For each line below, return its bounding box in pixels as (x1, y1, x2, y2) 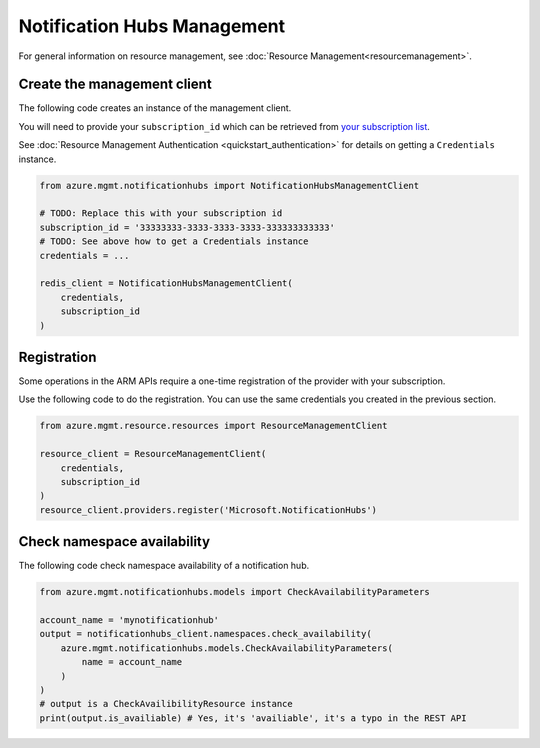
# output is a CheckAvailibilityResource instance (39, 698, 294, 710)
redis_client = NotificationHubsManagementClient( (39, 278, 294, 289)
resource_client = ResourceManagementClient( (39, 448, 267, 460)
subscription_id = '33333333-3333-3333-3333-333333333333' (39, 221, 335, 233)
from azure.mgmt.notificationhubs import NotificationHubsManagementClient (39, 180, 420, 191)
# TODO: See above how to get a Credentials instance (39, 236, 309, 247)
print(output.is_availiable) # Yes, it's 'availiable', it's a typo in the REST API (39, 712, 467, 724)
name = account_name (81, 656, 183, 668)
